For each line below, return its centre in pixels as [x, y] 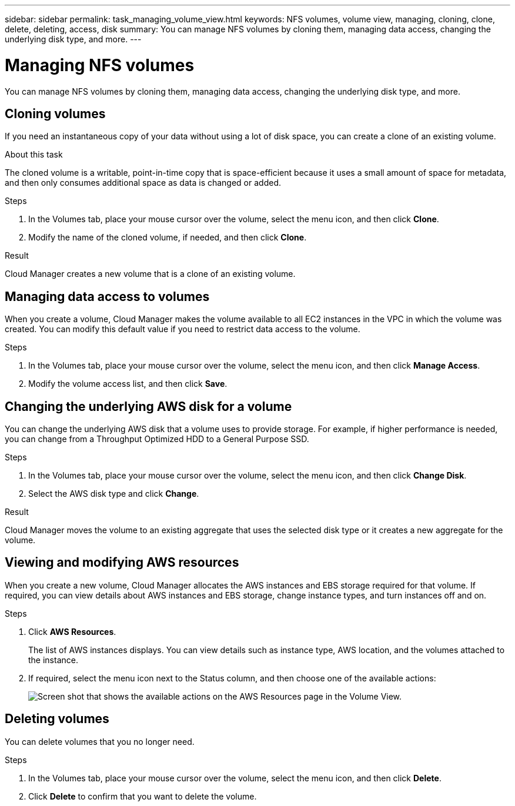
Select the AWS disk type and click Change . [114, 494]
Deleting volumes [57, 719]
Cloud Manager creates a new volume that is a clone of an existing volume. [150, 274]
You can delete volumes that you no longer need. [100, 741]
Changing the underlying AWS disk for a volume [148, 406]
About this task [34, 155]
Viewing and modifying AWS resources [122, 563]
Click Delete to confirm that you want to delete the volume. [143, 796]
